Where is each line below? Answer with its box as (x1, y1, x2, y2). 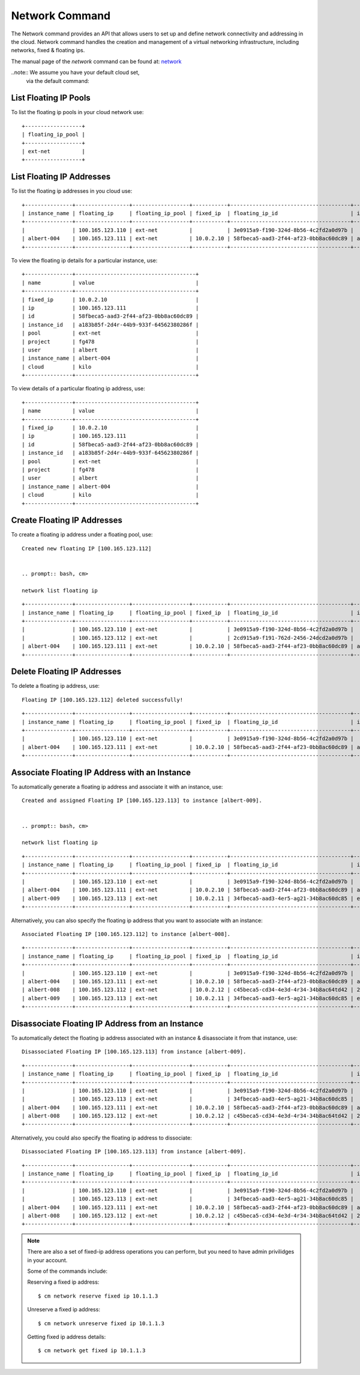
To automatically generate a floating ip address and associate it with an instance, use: (11, 783, 223, 791)
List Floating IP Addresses (11, 172, 111, 182)
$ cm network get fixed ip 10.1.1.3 (38, 1347, 146, 1354)
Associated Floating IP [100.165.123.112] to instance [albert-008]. (22, 930, 231, 937)
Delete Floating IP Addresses (11, 667, 122, 677)
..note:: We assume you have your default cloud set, (11, 69, 140, 76)
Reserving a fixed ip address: (27, 1278, 100, 1285)
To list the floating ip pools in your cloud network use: (11, 109, 144, 116)
